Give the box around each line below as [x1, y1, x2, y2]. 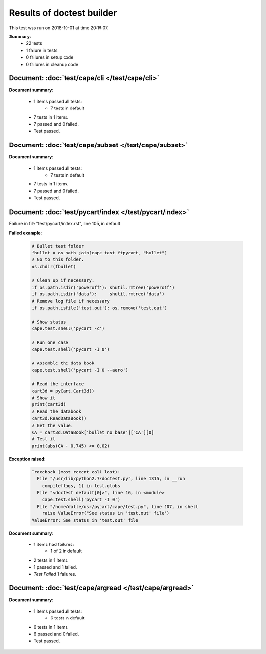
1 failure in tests [26, 47, 58, 53]
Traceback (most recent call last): [32, 469, 121, 474]
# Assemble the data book [32, 361, 95, 366]
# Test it [32, 436, 56, 442]
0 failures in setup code [26, 54, 74, 60]
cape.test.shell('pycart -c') [32, 326, 105, 331]
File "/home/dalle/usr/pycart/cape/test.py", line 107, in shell [37, 504, 199, 509]
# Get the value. [32, 422, 74, 428]
